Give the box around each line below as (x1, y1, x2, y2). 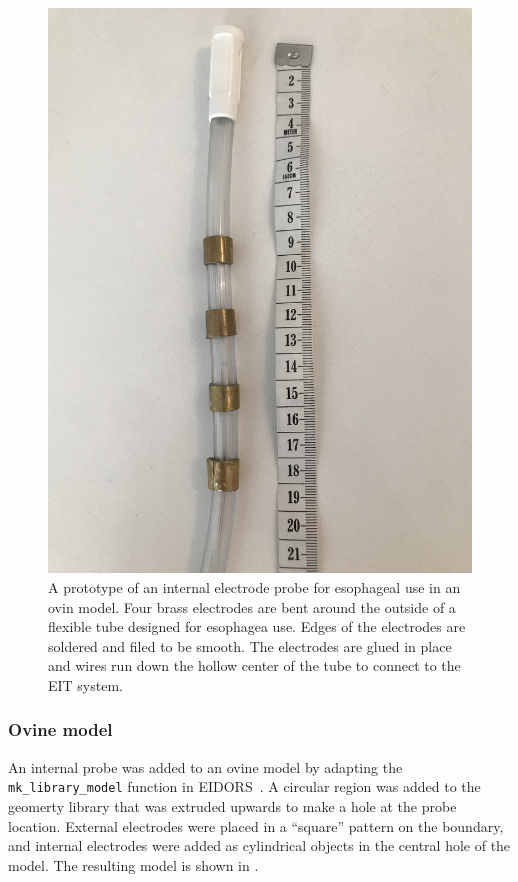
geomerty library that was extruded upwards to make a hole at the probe (8, 795, 457, 816)
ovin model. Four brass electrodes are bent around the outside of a (48, 596, 456, 617)
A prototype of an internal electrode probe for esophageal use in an (48, 576, 461, 597)
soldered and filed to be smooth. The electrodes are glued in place (48, 635, 452, 656)
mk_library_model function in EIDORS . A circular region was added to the (8, 776, 481, 797)
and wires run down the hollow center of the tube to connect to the (48, 655, 461, 676)
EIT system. (48, 674, 123, 695)
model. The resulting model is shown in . (8, 854, 259, 875)
